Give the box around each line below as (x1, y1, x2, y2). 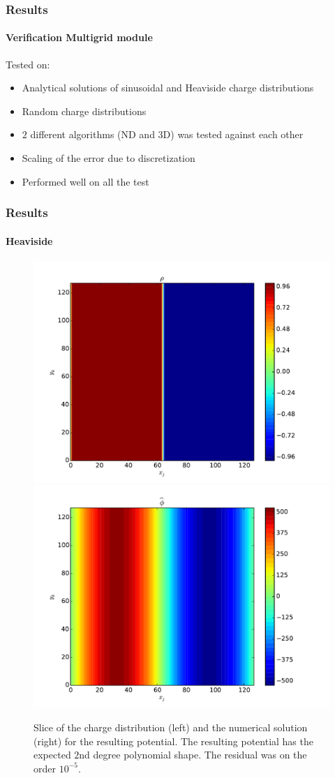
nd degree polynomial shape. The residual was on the (79, 747, 307, 762)
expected (33, 747, 71, 762)
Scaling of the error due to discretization (22, 151, 195, 165)
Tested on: (6, 57, 50, 71)
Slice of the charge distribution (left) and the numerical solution (33, 720, 308, 735)
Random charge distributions (22, 103, 147, 118)
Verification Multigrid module (6, 30, 153, 45)
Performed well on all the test (22, 174, 149, 188)
